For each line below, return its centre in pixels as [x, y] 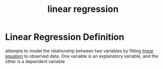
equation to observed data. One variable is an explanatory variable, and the [82, 56]
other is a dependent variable [35, 61]
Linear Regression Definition [65, 37]
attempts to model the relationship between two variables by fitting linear [80, 51]
